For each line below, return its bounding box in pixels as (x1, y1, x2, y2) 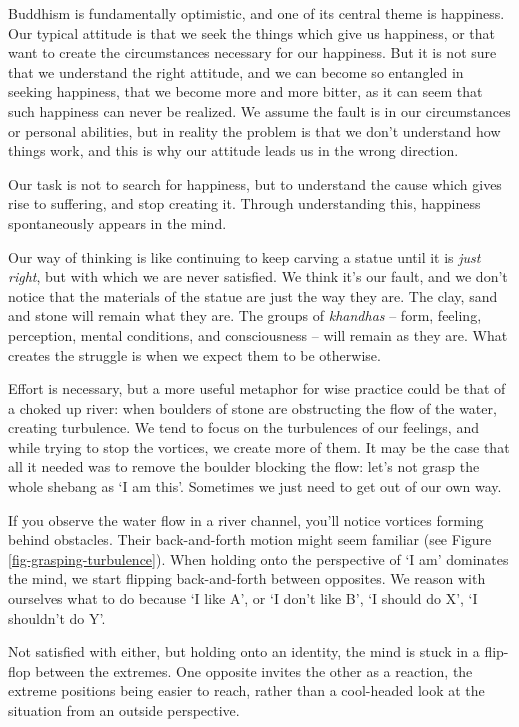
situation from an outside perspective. (8, 700, 240, 720)
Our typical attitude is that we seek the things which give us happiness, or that (8, 22, 496, 43)
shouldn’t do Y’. (8, 607, 106, 628)
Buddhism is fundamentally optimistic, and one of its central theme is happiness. (8, 3, 505, 23)
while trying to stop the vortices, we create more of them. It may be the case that (8, 436, 510, 457)
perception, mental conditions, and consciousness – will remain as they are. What (8, 324, 508, 345)
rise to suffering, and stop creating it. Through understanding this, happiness (8, 193, 481, 214)
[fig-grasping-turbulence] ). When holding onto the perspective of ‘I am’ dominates (8, 548, 509, 569)
